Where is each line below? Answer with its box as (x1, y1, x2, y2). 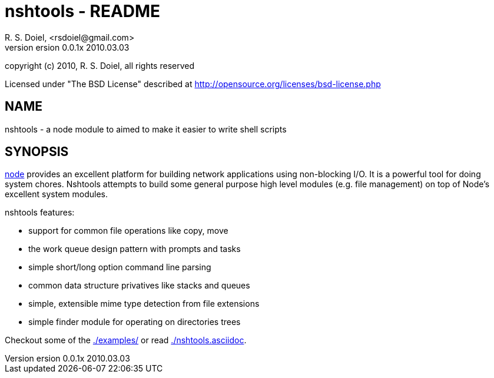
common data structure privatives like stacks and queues (28, 280, 250, 291)
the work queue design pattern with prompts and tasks (28, 244, 241, 254)
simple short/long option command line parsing (28, 262, 211, 273)
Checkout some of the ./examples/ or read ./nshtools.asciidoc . (5, 335, 247, 346)
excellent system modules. (5, 189, 108, 200)
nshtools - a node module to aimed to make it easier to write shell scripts (5, 124, 287, 134)
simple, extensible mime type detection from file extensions (28, 299, 260, 309)
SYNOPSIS (5, 144, 69, 160)
